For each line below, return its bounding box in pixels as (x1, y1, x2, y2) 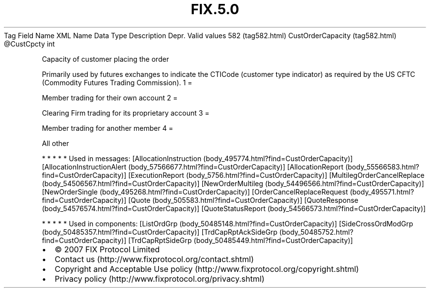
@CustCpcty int (4, 39, 55, 48)
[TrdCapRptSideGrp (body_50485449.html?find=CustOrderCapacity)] (128, 236, 353, 244)
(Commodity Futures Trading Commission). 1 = (42, 78, 192, 87)
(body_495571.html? (349, 187, 414, 196)
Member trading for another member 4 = (42, 123, 173, 132)
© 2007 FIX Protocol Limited (54, 244, 160, 254)
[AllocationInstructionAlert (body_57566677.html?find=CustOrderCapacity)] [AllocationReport (42, 162, 344, 171)
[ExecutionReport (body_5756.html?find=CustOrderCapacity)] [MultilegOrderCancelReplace (128, 170, 425, 179)
